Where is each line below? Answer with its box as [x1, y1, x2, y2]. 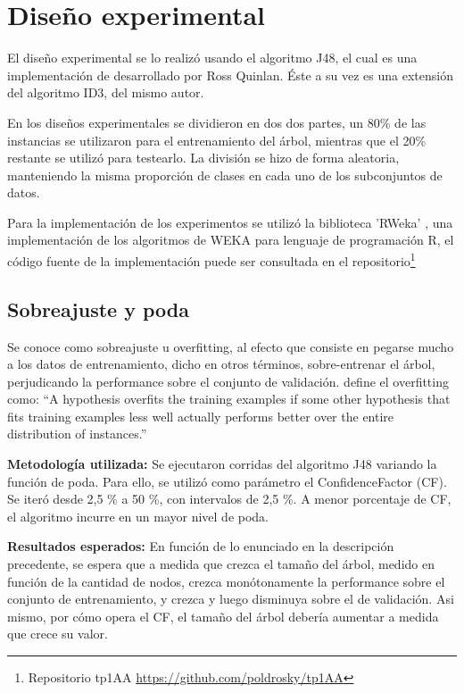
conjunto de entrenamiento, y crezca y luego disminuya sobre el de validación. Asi [7, 589, 454, 608]
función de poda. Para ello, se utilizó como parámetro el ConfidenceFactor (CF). [7, 472, 447, 490]
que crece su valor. [7, 624, 108, 643]
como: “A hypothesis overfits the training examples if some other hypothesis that [7, 389, 451, 408]
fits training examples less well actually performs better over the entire [7, 406, 394, 425]
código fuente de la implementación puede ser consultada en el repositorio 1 [7, 249, 416, 270]
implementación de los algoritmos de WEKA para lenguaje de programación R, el [7, 230, 454, 249]
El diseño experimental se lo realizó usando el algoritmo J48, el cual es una [7, 48, 418, 67]
